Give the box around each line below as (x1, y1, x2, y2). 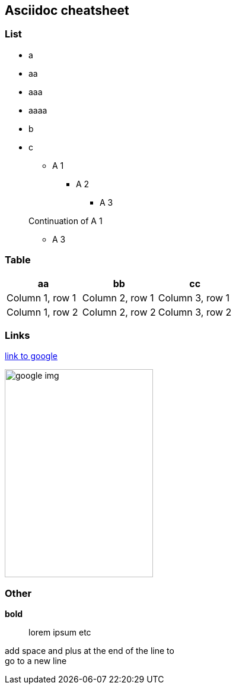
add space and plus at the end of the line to (5, 646, 174, 656)
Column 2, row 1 (82, 291, 154, 304)
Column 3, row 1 (158, 291, 230, 304)
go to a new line (5, 656, 67, 666)
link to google (5, 351, 58, 361)
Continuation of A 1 (28, 215, 103, 226)
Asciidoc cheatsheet (5, 3, 129, 18)
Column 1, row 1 (7, 291, 76, 304)
